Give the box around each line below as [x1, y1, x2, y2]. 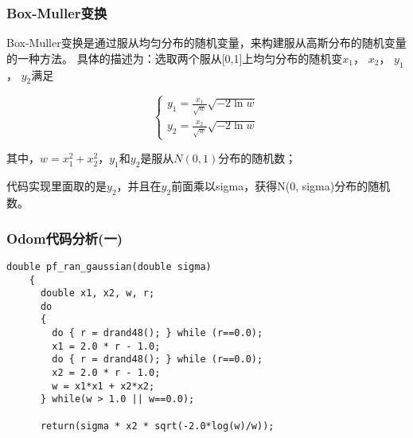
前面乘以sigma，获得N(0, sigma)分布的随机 [171, 178, 391, 194]
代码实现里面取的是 [6, 178, 107, 194]
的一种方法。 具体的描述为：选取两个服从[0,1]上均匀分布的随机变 [6, 49, 343, 66]
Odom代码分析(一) [6, 228, 123, 248]
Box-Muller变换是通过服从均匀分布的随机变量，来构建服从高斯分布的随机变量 [6, 34, 407, 51]
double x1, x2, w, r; [40, 287, 155, 299]
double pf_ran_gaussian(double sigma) [6, 260, 212, 272]
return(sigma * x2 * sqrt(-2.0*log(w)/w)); [40, 420, 275, 432]
